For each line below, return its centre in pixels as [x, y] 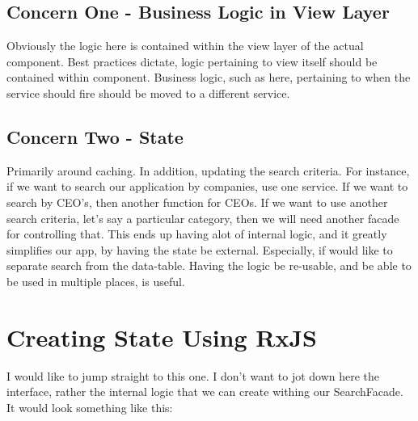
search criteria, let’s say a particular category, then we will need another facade [203, 218]
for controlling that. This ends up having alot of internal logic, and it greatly [197, 234]
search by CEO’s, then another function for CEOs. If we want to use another [197, 202]
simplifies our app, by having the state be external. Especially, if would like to [200, 249]
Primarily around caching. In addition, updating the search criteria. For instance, [208, 170]
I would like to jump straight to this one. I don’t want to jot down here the [193, 375]
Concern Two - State [95, 136]
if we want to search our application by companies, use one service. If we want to [207, 186]
